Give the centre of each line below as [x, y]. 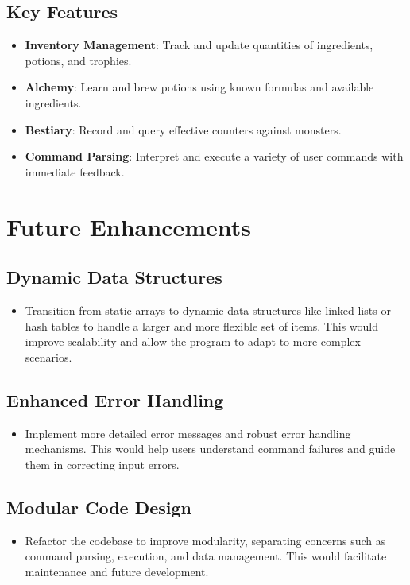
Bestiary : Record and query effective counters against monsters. [183, 129]
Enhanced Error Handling [115, 399]
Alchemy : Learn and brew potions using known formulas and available [199, 87]
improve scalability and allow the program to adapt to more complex [193, 341]
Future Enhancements [129, 226]
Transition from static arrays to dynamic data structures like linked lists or [208, 310]
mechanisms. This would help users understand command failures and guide [210, 449]
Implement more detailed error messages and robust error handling [188, 433]
